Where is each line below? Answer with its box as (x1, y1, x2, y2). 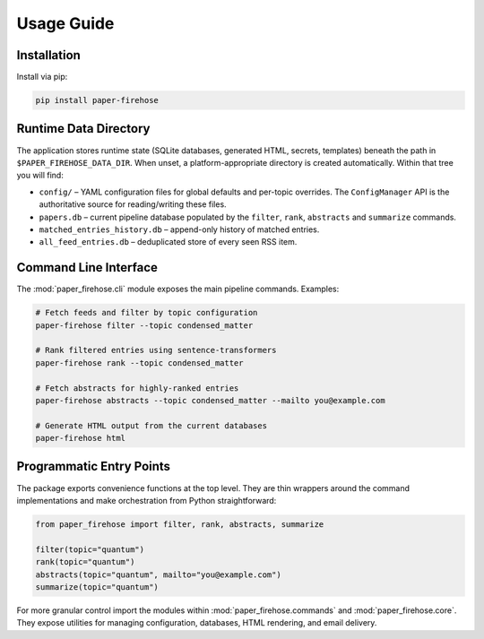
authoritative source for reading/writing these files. (39, 199, 228, 210)
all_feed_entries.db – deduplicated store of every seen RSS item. (39, 237, 298, 247)
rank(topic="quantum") (35, 557, 135, 567)
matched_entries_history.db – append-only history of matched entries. (39, 224, 320, 235)
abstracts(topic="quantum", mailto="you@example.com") (35, 569, 281, 580)
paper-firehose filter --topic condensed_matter (35, 320, 254, 331)
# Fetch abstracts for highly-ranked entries (35, 383, 239, 393)
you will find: (16, 170, 65, 181)
